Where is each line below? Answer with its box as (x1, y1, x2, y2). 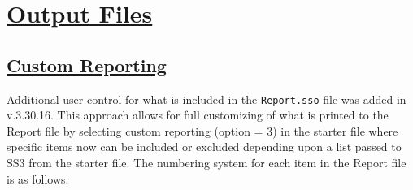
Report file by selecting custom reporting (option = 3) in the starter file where (7, 122, 398, 139)
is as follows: (7, 170, 69, 187)
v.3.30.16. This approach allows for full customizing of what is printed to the (7, 106, 389, 123)
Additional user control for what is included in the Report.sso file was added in (7, 90, 406, 107)
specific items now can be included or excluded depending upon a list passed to (7, 138, 402, 155)
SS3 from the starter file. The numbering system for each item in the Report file (7, 154, 406, 171)
